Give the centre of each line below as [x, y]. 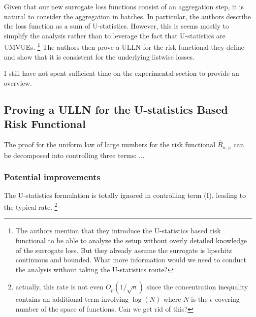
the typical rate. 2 [31, 206]
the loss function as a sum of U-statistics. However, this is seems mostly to [117, 26]
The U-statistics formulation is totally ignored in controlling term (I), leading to [125, 195]
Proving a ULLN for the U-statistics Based [116, 109]
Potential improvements [52, 177]
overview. [18, 82]
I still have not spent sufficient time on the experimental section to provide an [122, 73]
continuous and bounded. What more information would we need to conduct [131, 260]
